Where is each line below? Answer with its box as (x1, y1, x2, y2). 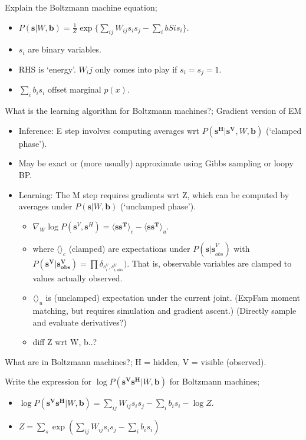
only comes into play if (95, 63, 177, 75)
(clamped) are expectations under (68, 242, 190, 254)
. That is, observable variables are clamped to (127, 257, 292, 269)
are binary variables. (28, 43, 101, 55)
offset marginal (48, 83, 101, 96)
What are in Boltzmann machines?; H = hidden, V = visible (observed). (5, 355, 266, 367)
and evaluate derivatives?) (32, 316, 127, 328)
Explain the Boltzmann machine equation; (5, 1, 157, 13)
